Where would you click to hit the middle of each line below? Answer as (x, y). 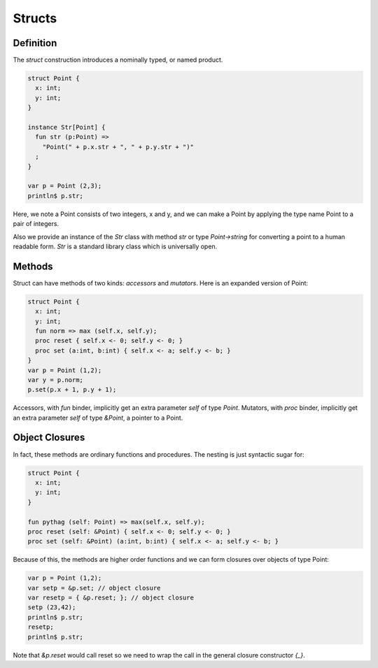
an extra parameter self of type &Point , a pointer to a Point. (98, 418)
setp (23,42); (52, 607)
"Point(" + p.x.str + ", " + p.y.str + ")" (118, 147)
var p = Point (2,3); (65, 186)
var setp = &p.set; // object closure (94, 588)
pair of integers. (36, 224)
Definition (35, 43)
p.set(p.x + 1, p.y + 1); (72, 390)
